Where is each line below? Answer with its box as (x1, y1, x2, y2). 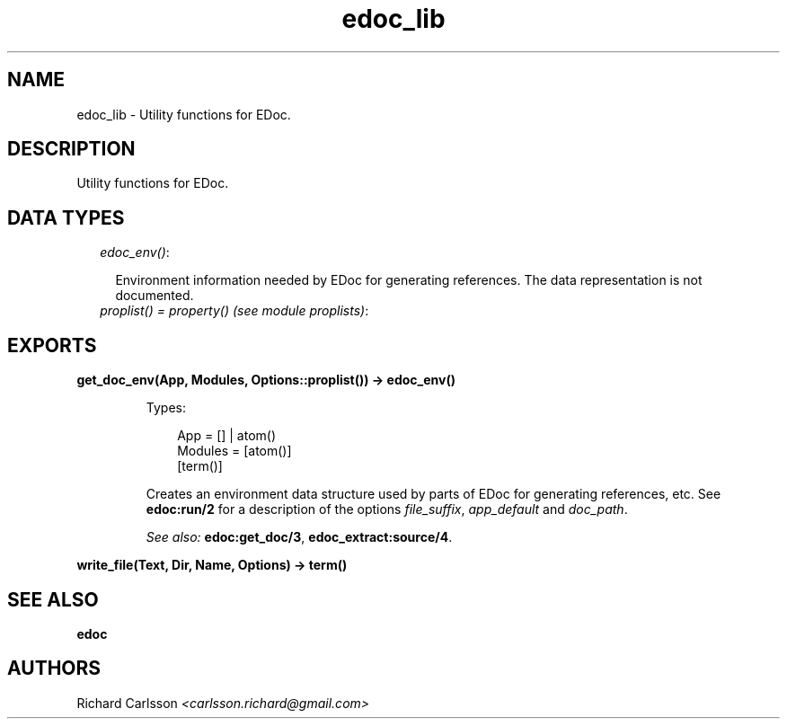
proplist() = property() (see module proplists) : (100, 303, 369, 319)
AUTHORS (7, 657, 102, 680)
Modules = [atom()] (177, 443, 292, 459)
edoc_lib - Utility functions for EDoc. (76, 106, 291, 122)
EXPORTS (7, 333, 97, 357)
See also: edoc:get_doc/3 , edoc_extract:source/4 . (146, 529, 453, 545)
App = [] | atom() (177, 428, 277, 444)
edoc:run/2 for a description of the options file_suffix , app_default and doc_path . (146, 501, 628, 518)
